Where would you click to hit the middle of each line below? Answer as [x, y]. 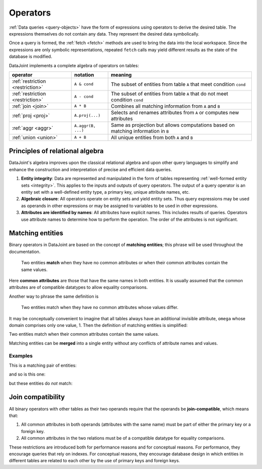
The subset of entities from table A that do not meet [170, 93]
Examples [21, 356]
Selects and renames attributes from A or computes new [175, 112]
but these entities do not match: [41, 383]
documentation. [25, 252]
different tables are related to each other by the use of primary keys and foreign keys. [95, 461]
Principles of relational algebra [56, 151]
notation [84, 74]
